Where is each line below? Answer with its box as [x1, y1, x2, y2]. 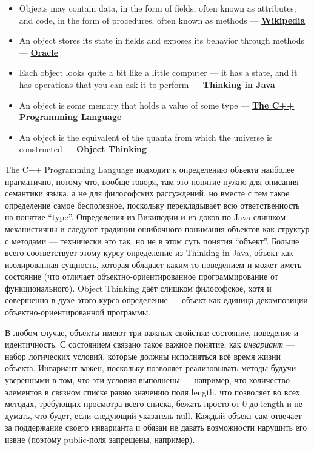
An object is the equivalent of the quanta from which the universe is [19, 130, 273, 143]
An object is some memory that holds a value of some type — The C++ [19, 98, 295, 111]
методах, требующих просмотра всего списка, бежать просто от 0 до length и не [5, 397, 303, 410]
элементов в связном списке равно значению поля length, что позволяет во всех [5, 385, 300, 398]
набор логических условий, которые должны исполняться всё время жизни [5, 349, 281, 362]
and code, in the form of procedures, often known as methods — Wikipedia [19, 13, 306, 26]
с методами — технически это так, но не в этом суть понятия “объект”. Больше [5, 234, 299, 247]
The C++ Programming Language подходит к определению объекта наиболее [5, 163, 295, 175]
